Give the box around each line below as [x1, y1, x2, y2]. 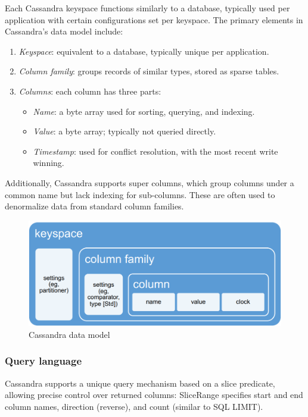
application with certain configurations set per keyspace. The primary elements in [5, 13, 303, 26]
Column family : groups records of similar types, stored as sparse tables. [18, 65, 279, 77]
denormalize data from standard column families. [5, 200, 184, 212]
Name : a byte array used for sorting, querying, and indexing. [33, 105, 255, 117]
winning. [33, 156, 64, 169]
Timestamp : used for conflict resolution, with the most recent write [33, 145, 278, 157]
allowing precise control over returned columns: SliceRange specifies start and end [5, 388, 303, 401]
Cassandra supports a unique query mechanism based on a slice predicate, [5, 377, 275, 389]
